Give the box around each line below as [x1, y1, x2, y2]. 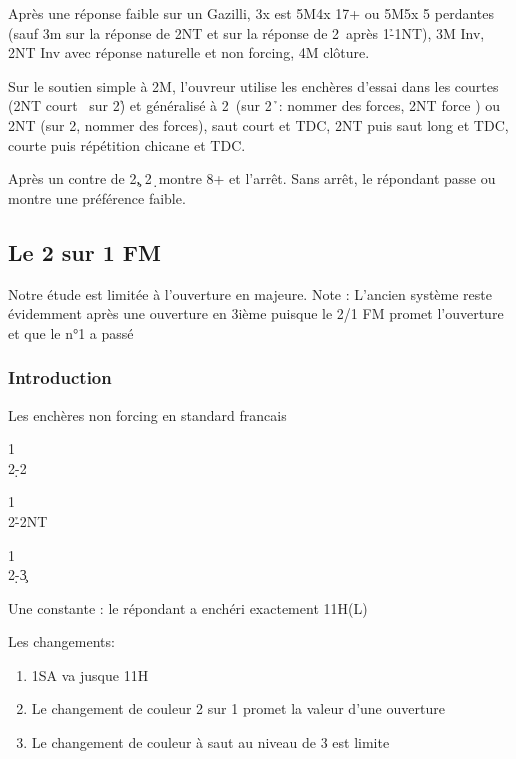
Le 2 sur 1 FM [8, 236, 161, 267]
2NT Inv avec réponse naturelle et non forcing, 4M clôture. [8, 42, 370, 63]
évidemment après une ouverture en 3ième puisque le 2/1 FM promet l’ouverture [8, 303, 504, 324]
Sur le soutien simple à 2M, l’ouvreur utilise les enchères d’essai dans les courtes [8, 75, 499, 96]
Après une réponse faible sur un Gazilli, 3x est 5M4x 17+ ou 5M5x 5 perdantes [8, 3, 494, 23]
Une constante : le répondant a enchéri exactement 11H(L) [8, 597, 368, 618]
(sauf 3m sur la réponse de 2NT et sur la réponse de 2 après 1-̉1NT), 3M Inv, [8, 22, 485, 43]
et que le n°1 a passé [8, 322, 134, 343]
